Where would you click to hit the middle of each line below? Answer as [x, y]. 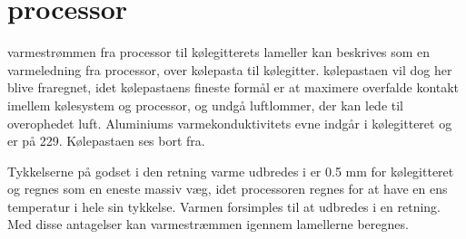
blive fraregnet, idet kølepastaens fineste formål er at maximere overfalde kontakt [233, 87]
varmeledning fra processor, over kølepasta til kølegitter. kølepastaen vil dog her [230, 69]
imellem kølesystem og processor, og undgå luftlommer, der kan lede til [205, 105]
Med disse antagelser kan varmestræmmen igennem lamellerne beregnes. [208, 224]
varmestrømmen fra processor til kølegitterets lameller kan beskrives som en [219, 52]
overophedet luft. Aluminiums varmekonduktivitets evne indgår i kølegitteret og [230, 123]
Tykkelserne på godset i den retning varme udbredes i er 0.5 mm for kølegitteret [231, 171]
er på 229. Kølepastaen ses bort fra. [106, 141]
